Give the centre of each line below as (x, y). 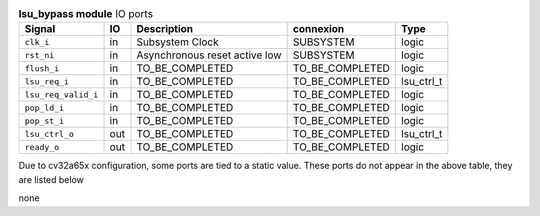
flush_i (42, 68)
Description (165, 29)
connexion (318, 29)
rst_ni (39, 55)
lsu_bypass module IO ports (86, 14)
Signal (40, 29)
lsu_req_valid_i (61, 94)
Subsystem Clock (177, 42)
